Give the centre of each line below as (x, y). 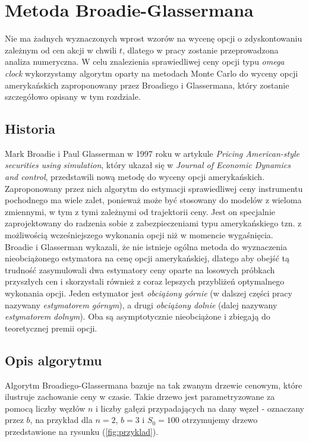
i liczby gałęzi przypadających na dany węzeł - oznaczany (200, 408)
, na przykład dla (61, 420)
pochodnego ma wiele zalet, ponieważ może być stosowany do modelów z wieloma (153, 200)
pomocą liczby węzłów (45, 408)
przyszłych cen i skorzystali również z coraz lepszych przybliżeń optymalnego (145, 281)
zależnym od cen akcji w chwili (61, 50)
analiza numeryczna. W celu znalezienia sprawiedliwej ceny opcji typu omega (145, 61)
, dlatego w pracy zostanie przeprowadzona (200, 50)
